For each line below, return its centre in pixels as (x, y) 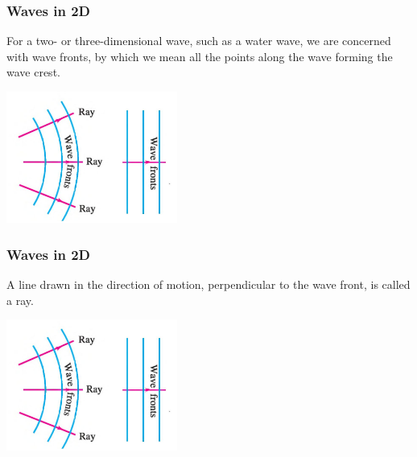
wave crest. (33, 72)
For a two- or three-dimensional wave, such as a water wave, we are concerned (199, 41)
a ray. (20, 300)
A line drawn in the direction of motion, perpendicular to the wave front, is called (208, 284)
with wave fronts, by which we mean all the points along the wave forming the (200, 56)
